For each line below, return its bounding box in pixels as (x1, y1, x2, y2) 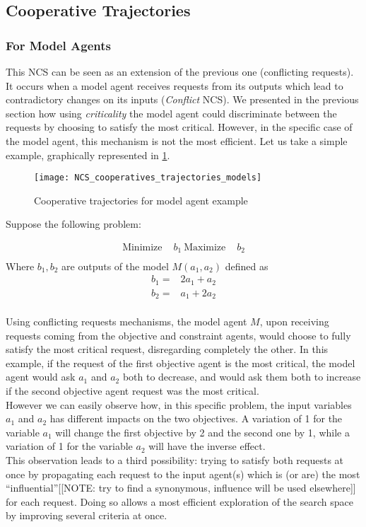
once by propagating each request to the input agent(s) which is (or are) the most (6, 466, 360, 481)
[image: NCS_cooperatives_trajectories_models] (34, 173, 262, 183)
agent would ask (6, 369, 76, 384)
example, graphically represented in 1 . (6, 147, 170, 162)
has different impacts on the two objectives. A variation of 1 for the (49, 411, 343, 426)
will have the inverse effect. (148, 439, 266, 453)
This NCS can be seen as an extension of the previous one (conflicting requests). (6, 64, 354, 79)
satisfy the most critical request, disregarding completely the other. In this (6, 342, 329, 357)
